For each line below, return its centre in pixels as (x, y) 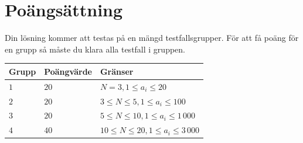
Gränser (117, 71)
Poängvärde (68, 71)
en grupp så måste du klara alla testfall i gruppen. (95, 49)
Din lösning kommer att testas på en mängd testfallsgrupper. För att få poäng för (152, 38)
